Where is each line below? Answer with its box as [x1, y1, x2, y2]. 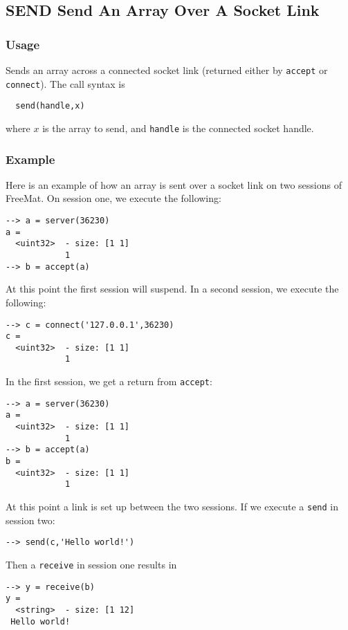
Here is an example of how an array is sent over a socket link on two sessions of [6, 177, 342, 192]
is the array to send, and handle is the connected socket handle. [42, 120, 314, 135]
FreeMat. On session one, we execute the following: [6, 191, 221, 205]
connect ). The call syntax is [6, 76, 125, 91]
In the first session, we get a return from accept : [6, 374, 212, 389]
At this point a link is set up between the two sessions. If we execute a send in [6, 499, 338, 514]
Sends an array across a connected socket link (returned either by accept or [6, 63, 328, 77]
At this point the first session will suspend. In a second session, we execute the [6, 281, 339, 296]
